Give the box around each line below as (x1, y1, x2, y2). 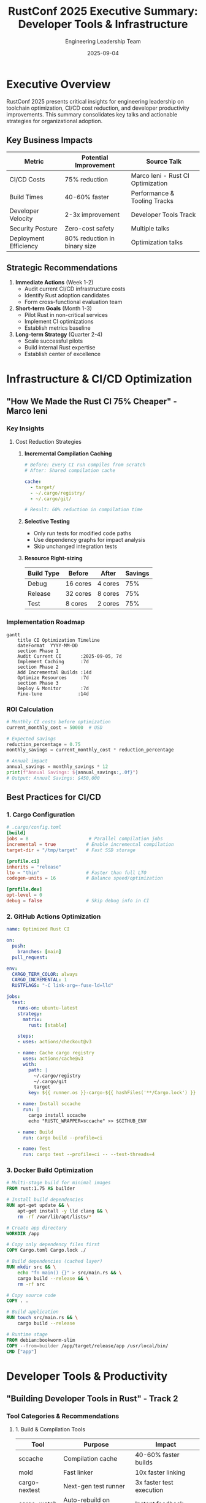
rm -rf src (17, 1281, 45, 1287)
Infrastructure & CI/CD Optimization (6, 372, 193, 386)
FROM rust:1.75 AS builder (6, 1185, 75, 1192)
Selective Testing (24, 518, 71, 525)
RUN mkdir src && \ (6, 1264, 56, 1270)
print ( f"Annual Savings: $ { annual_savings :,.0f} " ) (6, 769, 139, 776)
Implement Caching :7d (17, 658, 89, 664)
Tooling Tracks (131, 196, 174, 205)
